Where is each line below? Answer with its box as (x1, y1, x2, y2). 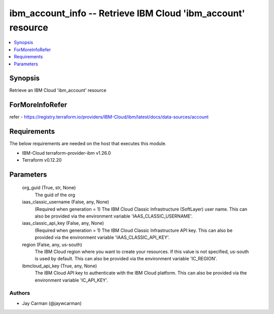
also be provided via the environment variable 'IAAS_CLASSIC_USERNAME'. (35, 213, 193, 219)
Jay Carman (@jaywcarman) (22, 300, 82, 306)
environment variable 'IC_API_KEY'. (35, 277, 109, 283)
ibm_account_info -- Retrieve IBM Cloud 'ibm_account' (9, 8, 246, 19)
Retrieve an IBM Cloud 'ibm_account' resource (9, 87, 107, 93)
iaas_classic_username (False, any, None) (22, 199, 109, 205)
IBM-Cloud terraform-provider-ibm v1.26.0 (22, 150, 111, 156)
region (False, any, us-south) (22, 241, 82, 248)
